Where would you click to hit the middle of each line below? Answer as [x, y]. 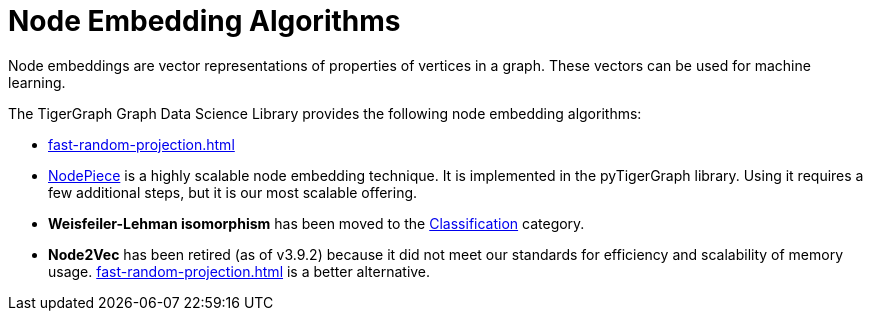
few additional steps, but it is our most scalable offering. [233, 192]
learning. [37, 82]
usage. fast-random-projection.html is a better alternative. [239, 271]
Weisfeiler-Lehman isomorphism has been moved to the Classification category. [316, 223]
